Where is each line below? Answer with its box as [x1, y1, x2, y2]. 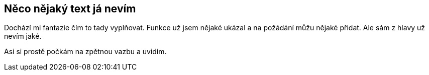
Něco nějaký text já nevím [4, 2, 136, 15]
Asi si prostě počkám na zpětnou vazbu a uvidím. [4, 47, 167, 56]
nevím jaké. [4, 32, 42, 41]
